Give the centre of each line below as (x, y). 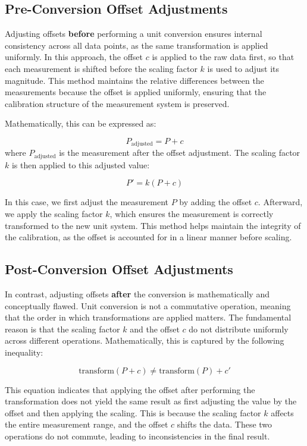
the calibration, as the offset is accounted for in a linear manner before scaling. (148, 237)
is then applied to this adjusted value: (81, 164)
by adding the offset (216, 202)
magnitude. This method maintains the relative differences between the (134, 80)
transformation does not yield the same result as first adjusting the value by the (151, 401)
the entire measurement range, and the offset (87, 424)
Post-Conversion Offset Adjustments (119, 269)
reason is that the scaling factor (62, 329)
